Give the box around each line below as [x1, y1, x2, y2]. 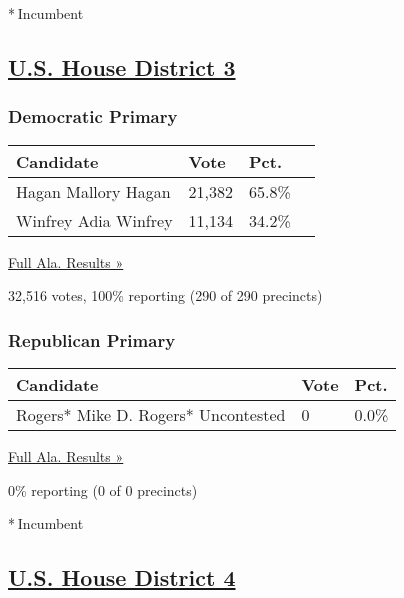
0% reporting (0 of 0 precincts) [8, 479, 198, 500]
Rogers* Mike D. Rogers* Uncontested [16, 403, 286, 426]
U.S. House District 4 [8, 562, 236, 593]
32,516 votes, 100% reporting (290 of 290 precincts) [8, 285, 323, 306]
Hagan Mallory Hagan [16, 179, 171, 203]
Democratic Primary [8, 104, 178, 129]
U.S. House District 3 [8, 51, 236, 82]
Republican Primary [8, 327, 176, 352]
